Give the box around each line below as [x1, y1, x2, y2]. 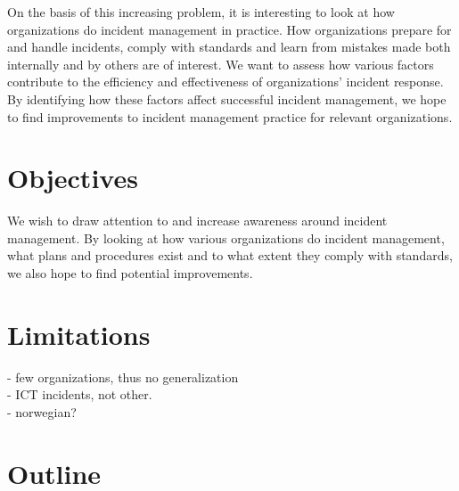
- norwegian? [7, 402, 77, 421]
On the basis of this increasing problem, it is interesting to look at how [7, 3, 395, 20]
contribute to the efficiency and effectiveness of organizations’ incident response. [7, 72, 444, 91]
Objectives [7, 160, 138, 196]
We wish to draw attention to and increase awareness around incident [7, 211, 388, 230]
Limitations [7, 315, 151, 352]
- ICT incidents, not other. [7, 385, 152, 404]
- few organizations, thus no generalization [7, 367, 239, 386]
